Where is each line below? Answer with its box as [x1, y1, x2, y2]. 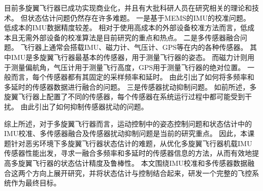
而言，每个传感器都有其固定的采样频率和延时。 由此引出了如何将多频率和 [11, 72, 254, 82]
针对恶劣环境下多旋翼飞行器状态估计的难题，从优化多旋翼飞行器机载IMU [11, 138, 252, 148]
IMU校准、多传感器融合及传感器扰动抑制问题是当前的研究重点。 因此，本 [4, 128, 248, 139]
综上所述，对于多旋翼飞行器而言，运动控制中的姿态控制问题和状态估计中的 [4, 118, 252, 129]
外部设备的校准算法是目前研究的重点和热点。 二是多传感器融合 [32, 32, 240, 42]
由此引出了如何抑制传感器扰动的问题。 [20, 101, 148, 111]
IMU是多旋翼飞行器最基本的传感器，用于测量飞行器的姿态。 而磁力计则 [11, 51, 248, 62]
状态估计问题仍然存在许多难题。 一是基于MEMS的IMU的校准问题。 [27, 12, 250, 23]
